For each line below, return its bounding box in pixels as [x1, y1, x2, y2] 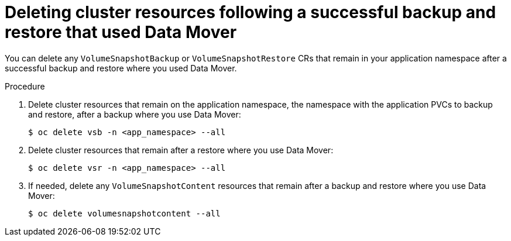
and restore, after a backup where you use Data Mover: [28, 109, 241, 119]
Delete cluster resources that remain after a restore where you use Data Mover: [28, 144, 334, 155]
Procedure [5, 81, 45, 91]
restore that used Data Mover [5, 22, 237, 42]
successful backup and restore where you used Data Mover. [5, 63, 237, 73]
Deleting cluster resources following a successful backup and [5, 2, 496, 22]
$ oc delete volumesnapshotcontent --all [28, 208, 221, 218]
